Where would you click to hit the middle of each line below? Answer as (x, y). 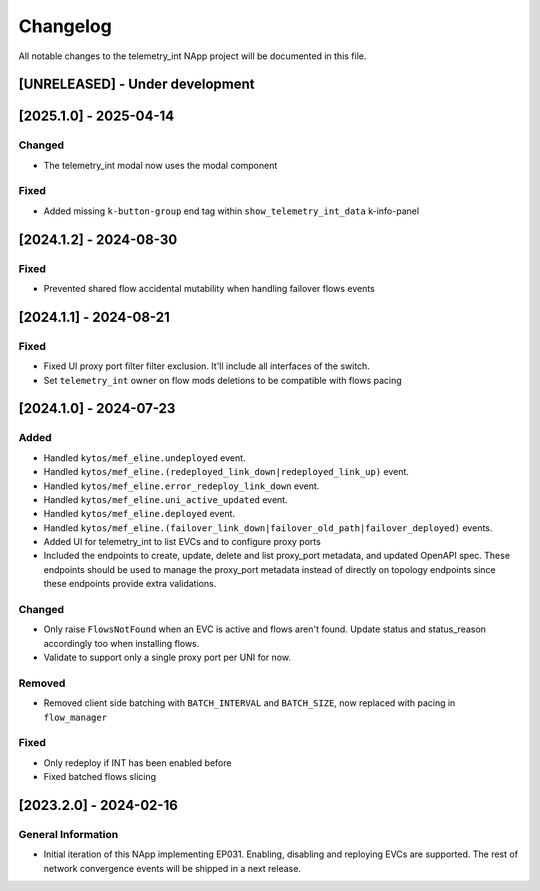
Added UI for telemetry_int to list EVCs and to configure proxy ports (182, 542)
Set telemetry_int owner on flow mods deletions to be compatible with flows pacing (222, 380)
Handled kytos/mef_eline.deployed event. (139, 514)
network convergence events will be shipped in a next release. (172, 868)
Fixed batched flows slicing (100, 777)
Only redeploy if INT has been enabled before (137, 762)
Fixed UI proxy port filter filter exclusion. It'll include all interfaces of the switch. (206, 366)
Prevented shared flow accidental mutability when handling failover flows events (209, 289)
